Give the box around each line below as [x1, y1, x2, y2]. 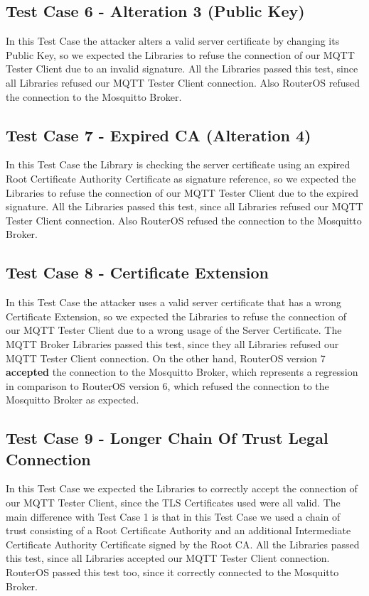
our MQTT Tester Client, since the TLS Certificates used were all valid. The [6, 495, 341, 510]
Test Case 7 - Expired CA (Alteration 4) [6, 124, 311, 146]
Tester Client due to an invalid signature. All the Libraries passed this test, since [6, 61, 358, 76]
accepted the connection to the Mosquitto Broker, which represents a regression [6, 364, 358, 379]
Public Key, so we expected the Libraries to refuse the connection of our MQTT [6, 47, 355, 62]
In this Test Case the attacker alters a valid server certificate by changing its [6, 33, 340, 48]
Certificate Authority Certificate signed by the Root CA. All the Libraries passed [6, 536, 360, 551]
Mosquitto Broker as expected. [6, 392, 139, 407]
